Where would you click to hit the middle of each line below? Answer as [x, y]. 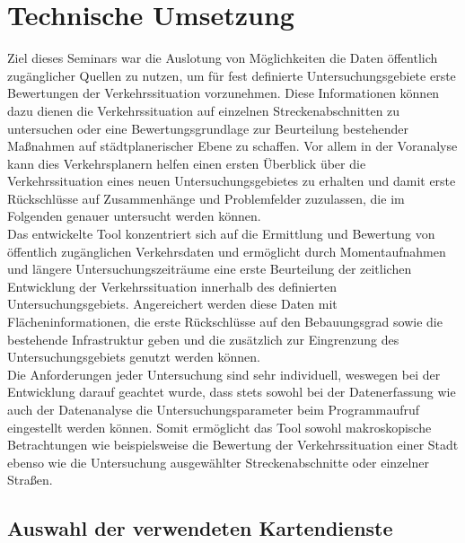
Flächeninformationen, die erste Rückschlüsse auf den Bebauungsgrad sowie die [225, 322]
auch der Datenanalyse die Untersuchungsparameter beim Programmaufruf [214, 409]
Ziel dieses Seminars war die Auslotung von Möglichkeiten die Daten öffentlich [223, 58]
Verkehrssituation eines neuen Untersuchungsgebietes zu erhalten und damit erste [232, 181]
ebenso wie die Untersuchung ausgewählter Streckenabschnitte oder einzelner [218, 462]
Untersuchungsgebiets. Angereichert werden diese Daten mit [172, 304]
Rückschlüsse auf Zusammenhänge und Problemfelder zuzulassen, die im [206, 198]
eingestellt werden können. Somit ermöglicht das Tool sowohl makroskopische [219, 427]
